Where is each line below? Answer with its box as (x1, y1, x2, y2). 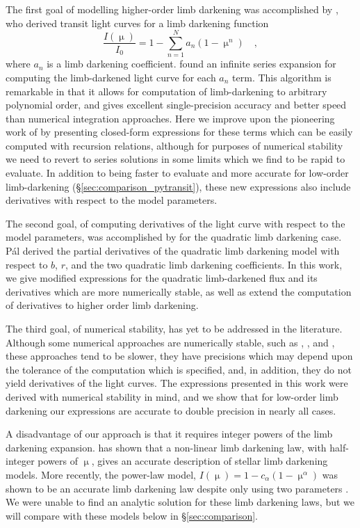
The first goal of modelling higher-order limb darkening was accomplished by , (6, 2, 338, 16)
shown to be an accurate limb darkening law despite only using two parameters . (6, 481, 349, 495)
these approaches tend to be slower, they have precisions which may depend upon (6, 349, 353, 363)
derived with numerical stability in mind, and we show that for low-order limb (6, 389, 338, 403)
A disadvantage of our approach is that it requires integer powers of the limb (6, 426, 333, 441)
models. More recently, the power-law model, (6, 467, 196, 481)
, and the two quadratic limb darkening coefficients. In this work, (65, 257, 343, 271)
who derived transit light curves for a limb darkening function (6, 15, 269, 30)
